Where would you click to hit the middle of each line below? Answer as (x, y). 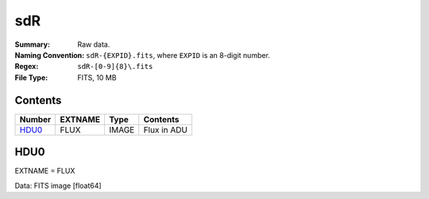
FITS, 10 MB (97, 77)
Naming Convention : (50, 55)
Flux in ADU (166, 129)
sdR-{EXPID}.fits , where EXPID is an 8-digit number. (178, 55)
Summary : (33, 44)
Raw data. (94, 44)
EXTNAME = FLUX (45, 171)
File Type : (31, 77)
